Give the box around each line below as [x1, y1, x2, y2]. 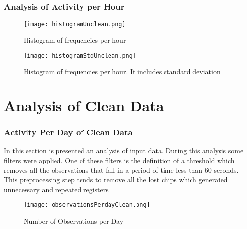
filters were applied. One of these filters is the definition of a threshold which [4, 155, 235, 165]
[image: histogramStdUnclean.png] [24, 52, 137, 60]
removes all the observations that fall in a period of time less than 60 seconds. [4, 164, 239, 175]
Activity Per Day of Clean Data [4, 126, 133, 138]
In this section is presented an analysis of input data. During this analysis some [4, 145, 244, 156]
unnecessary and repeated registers [4, 184, 109, 194]
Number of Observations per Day [24, 215, 124, 226]
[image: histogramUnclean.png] [24, 21, 126, 28]
